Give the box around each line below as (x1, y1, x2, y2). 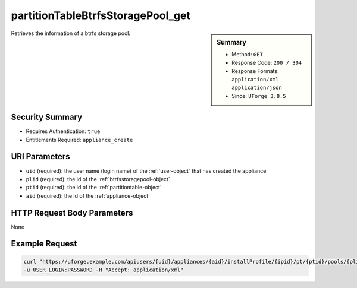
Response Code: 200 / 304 (231, 59, 302, 67)
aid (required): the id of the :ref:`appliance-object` (26, 192, 151, 199)
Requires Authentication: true (26, 128, 101, 135)
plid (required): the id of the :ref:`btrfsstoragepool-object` (26, 175, 171, 182)
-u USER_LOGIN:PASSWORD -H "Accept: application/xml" (23, 267, 184, 273)
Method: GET (231, 50, 263, 58)
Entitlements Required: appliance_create (26, 136, 133, 143)
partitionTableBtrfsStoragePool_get (11, 9, 190, 22)
